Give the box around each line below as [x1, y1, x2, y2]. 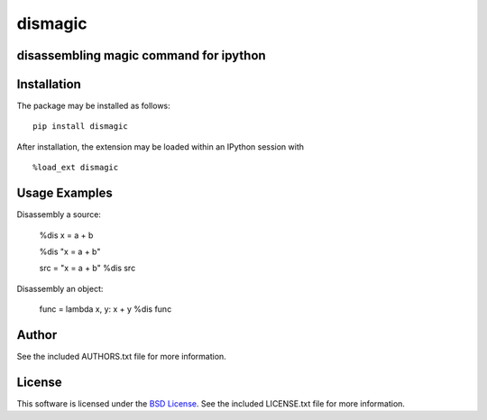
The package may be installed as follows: [16, 100, 170, 112]
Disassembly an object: [16, 283, 104, 294]
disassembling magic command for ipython [16, 48, 266, 63]
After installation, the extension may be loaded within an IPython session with [16, 141, 305, 152]
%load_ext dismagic [32, 162, 119, 173]
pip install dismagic [32, 122, 128, 132]
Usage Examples [16, 186, 113, 201]
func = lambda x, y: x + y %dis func [39, 304, 172, 315]
